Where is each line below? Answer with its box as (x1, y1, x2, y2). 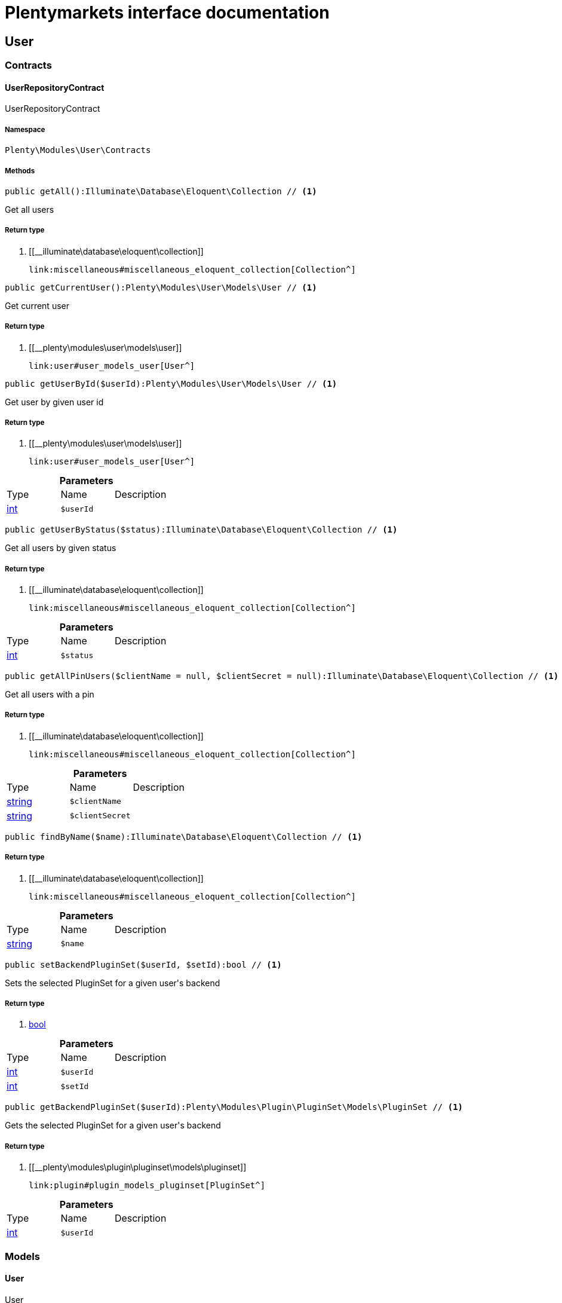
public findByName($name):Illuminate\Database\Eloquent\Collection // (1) (5, 831, 363, 842)
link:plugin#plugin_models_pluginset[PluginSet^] (29, 1180, 266, 1191)
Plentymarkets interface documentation (5, 2, 330, 23)
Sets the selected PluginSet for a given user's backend (5, 977, 220, 988)
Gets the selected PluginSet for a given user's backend (5, 1120, 221, 1131)
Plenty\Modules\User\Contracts (5, 145, 151, 155)
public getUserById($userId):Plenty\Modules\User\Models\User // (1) (5, 378, 337, 389)
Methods (5, 166, 35, 175)
